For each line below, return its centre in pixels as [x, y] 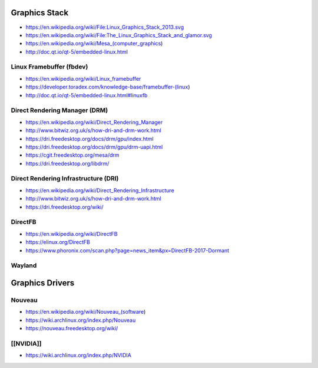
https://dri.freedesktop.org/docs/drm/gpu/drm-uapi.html [94, 147]
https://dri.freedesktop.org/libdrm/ [67, 163]
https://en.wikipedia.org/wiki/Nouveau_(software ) [86, 312]
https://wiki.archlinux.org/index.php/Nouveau [81, 320]
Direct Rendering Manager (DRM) [59, 110]
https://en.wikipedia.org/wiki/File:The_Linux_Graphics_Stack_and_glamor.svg [119, 35]
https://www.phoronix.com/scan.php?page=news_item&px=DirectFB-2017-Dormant [127, 250]
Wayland [24, 265]
